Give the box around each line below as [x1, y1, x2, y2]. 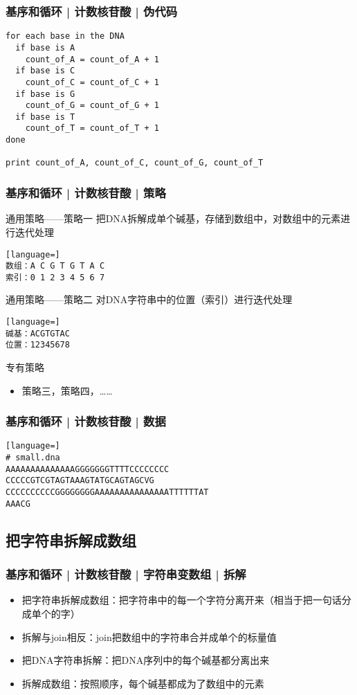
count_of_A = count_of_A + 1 [25, 54, 159, 64]
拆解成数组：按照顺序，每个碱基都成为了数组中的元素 [21, 676, 264, 690]
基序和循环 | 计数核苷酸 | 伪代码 [6, 2, 178, 19]
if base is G [15, 89, 75, 99]
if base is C [15, 66, 75, 76]
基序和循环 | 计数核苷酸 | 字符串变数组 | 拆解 [6, 566, 246, 583]
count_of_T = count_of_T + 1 [25, 123, 159, 134]
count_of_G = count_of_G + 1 [25, 100, 159, 111]
